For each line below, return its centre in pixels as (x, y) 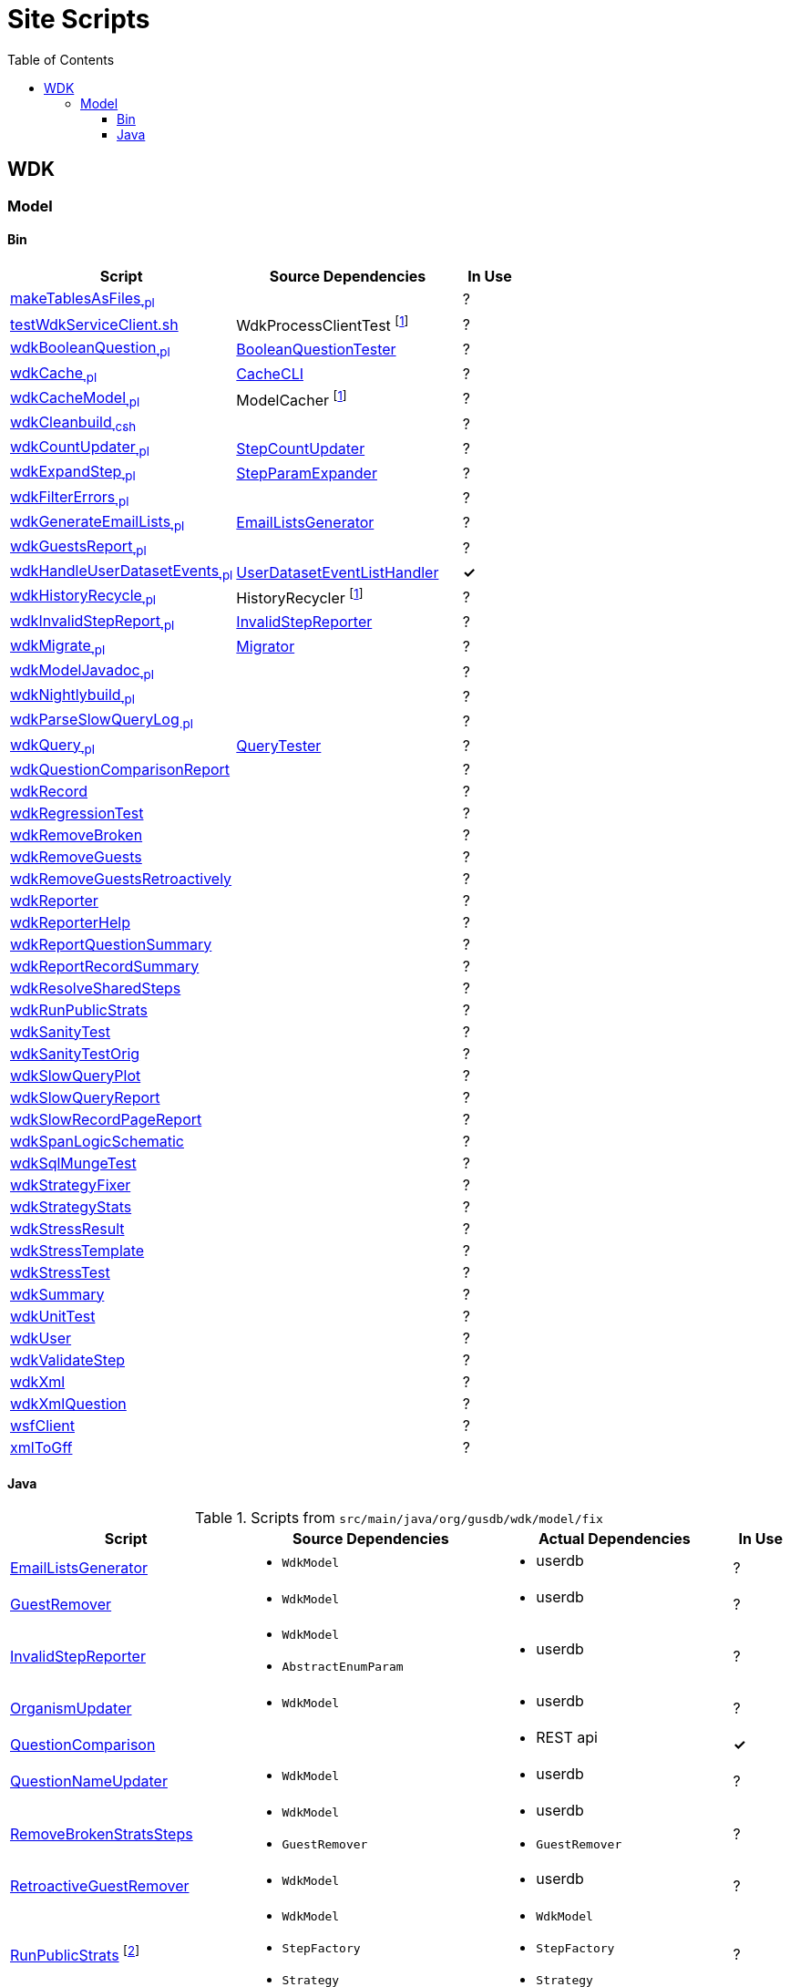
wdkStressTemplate (77, 1250)
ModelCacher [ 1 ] (292, 399)
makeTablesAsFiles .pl (82, 299)
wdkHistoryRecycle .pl (83, 597)
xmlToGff (41, 1447)
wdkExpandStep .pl (73, 473)
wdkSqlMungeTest (73, 1163)
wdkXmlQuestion (68, 1403)
